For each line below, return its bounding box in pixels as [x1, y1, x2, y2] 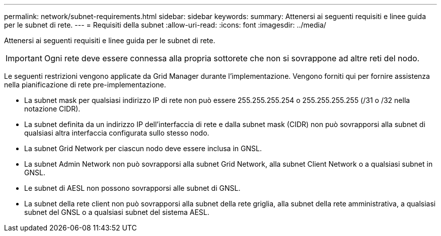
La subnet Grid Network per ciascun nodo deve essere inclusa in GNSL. [24, 144, 262, 153]
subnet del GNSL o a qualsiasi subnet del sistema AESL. [24, 208, 209, 216]
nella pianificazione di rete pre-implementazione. [4, 80, 166, 89]
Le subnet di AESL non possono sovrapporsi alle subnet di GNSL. [24, 184, 241, 192]
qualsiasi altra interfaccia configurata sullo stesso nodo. [24, 129, 209, 137]
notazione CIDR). [24, 104, 81, 113]
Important [6, 53, 42, 63]
